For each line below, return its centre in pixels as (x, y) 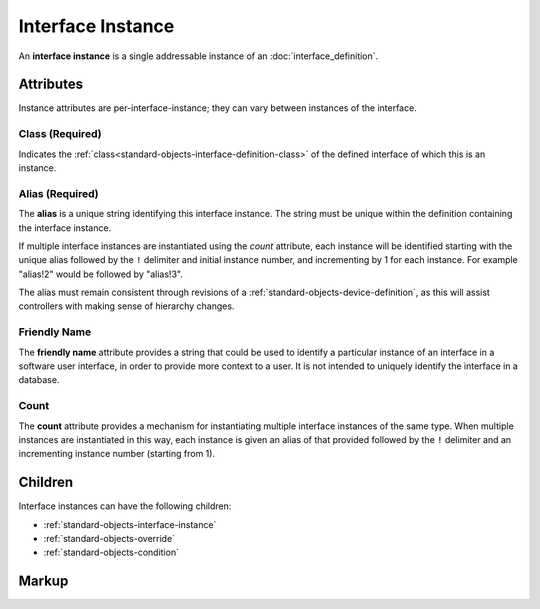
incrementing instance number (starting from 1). (116, 454)
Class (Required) (60, 134)
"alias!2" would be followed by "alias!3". (101, 274)
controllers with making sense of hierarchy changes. (126, 306)
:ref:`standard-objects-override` (109, 538)
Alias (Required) (58, 193)
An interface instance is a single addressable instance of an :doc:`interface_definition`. (198, 56)
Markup (43, 581)
